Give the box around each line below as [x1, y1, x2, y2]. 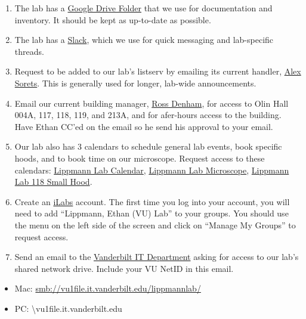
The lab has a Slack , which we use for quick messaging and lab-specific [14, 33, 274, 46]
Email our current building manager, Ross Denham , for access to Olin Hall [14, 97, 289, 109]
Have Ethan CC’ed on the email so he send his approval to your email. [14, 120, 273, 132]
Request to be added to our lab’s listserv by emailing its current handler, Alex [14, 65, 301, 78]
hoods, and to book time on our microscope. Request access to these [14, 151, 265, 164]
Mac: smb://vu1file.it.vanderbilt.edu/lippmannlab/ [14, 282, 201, 295]
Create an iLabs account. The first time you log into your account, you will [14, 195, 290, 207]
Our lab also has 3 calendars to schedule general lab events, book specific [14, 140, 282, 153]
